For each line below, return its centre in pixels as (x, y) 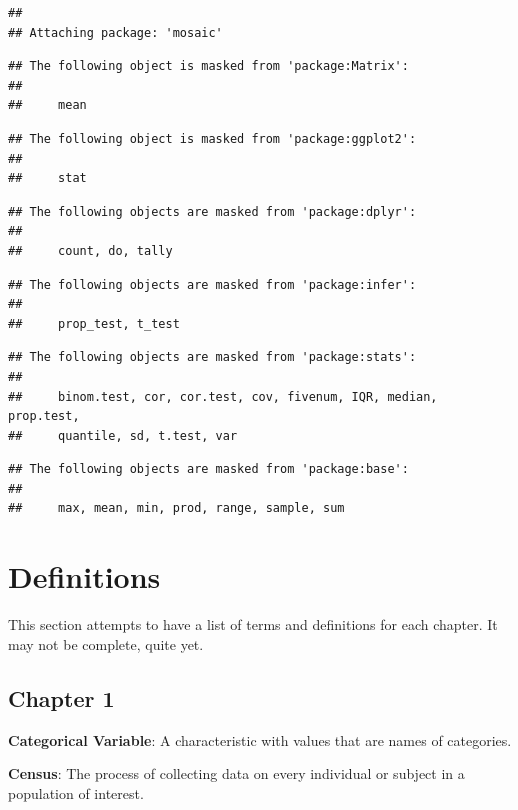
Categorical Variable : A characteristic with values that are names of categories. (260, 739)
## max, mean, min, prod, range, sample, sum (176, 508)
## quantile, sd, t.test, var (123, 435)
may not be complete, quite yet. (106, 643)
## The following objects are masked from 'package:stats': (212, 357)
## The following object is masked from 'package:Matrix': (208, 66)
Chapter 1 (61, 697)
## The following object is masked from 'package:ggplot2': (212, 138)
